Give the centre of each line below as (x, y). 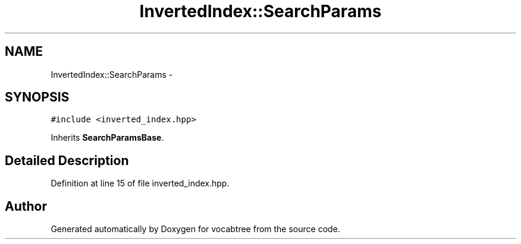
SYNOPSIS (37, 97)
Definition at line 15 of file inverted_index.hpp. (140, 183)
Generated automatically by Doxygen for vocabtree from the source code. (195, 229)
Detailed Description (67, 160)
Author (26, 206)
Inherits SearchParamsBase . (107, 138)
